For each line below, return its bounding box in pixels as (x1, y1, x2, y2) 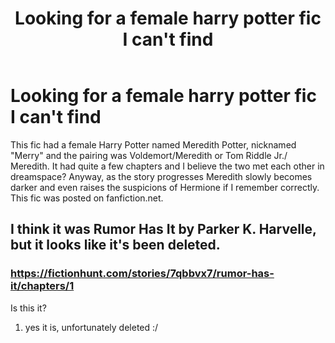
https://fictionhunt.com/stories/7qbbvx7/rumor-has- (10, 267, 275, 281)
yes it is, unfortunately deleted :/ (24, 321, 159, 333)
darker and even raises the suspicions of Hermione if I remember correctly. (10, 181, 320, 193)
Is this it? (10, 302, 47, 314)
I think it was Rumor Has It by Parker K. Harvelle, (10, 221, 317, 238)
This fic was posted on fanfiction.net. (10, 192, 164, 204)
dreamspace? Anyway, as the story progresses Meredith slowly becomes (10, 170, 313, 182)
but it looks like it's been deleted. (10, 237, 221, 254)
